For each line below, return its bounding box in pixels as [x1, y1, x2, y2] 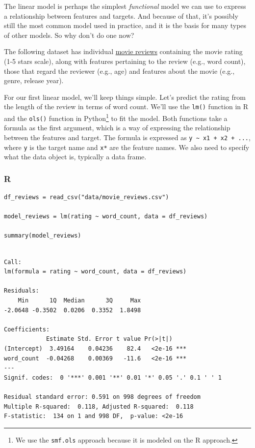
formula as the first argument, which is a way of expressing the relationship [4, 122, 230, 133]
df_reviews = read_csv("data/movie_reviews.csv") [4, 194, 169, 201]
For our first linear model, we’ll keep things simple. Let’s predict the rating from [4, 91, 246, 102]
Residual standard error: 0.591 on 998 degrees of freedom [4, 393, 201, 400]
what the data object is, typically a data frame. [4, 151, 147, 162]
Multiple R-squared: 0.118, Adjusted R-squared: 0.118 [4, 403, 194, 410]
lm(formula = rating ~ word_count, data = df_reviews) [4, 268, 187, 275]
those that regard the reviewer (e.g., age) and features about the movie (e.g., [4, 65, 235, 76]
